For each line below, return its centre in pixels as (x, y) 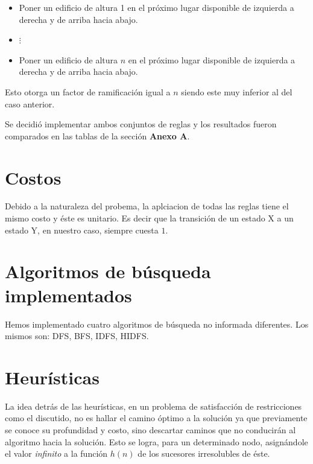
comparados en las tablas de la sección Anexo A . (97, 135)
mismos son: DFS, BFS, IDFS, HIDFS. (77, 336)
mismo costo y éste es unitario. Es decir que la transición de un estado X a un (149, 218)
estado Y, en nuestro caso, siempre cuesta (82, 230)
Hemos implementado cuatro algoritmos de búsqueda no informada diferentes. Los (157, 324)
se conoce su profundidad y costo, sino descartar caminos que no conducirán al (150, 430)
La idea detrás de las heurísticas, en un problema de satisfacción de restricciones (153, 406)
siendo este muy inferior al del (237, 91)
